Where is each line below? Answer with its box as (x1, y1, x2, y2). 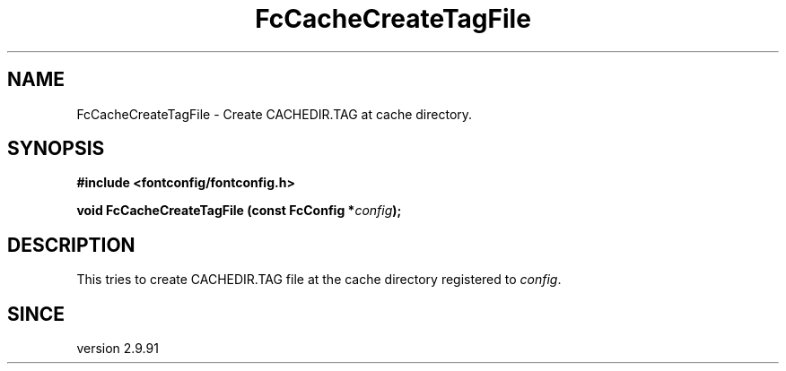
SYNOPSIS (7, 137, 105, 160)
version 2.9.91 (76, 341, 159, 357)
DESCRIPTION (7, 233, 135, 256)
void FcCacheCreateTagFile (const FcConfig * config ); (76, 203, 402, 219)
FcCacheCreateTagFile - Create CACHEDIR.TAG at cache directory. (76, 106, 473, 122)
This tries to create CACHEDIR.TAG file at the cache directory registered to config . (76, 272, 562, 288)
